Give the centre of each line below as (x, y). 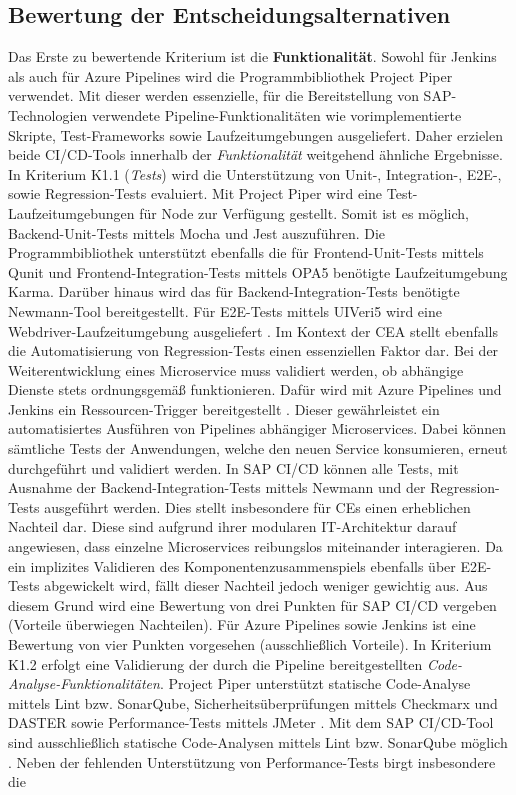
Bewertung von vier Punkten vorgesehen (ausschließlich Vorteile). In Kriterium (250, 644)
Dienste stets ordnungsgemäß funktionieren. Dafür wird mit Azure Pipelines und (255, 389)
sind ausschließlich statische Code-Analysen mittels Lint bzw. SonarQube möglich (258, 741)
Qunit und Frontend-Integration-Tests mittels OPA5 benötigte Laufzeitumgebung (258, 271)
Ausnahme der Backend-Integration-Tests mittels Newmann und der (217, 487)
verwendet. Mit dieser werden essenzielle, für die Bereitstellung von (213, 95)
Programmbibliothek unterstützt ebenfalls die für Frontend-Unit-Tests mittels (246, 252)
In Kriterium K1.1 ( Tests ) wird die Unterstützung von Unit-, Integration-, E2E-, (255, 173)
